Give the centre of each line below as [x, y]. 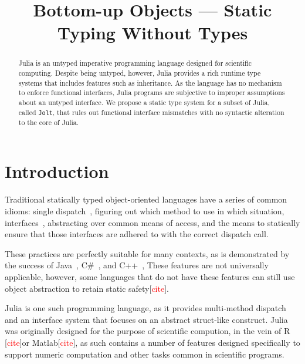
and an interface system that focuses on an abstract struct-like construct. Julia [146, 319]
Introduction [57, 171]
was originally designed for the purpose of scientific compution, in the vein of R [148, 331]
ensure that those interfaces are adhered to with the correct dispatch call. [137, 234]
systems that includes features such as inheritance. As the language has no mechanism [150, 82]
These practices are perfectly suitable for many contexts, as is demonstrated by [147, 253]
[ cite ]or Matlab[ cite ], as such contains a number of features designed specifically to [152, 342]
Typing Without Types [152, 33]
